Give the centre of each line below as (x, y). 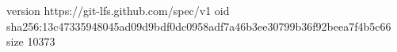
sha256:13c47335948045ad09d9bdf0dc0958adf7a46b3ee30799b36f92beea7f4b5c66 (199, 26)
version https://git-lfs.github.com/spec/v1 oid (118, 10)
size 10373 (31, 41)
